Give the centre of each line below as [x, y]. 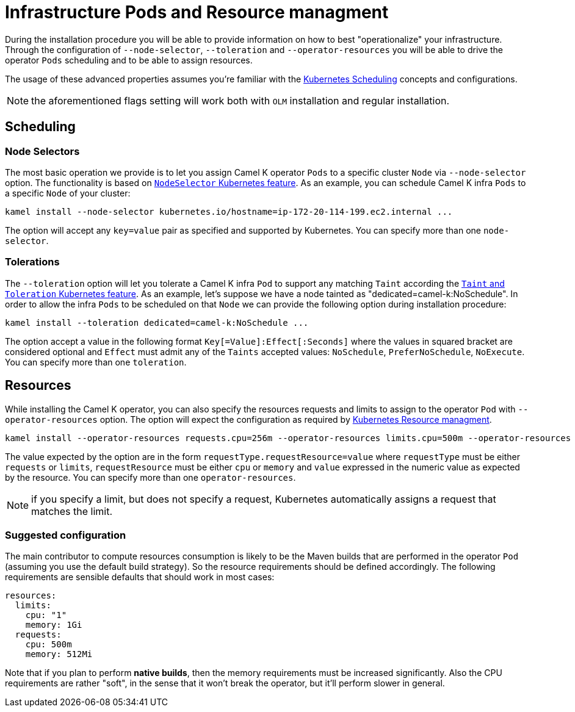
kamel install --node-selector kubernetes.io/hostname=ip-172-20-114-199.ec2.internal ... [229, 211]
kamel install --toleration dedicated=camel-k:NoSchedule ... [157, 322]
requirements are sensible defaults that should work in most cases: [140, 577]
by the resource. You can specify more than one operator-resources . [150, 477]
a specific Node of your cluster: [68, 193]
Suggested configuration [66, 535]
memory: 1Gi [54, 625]
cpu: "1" [46, 615]
